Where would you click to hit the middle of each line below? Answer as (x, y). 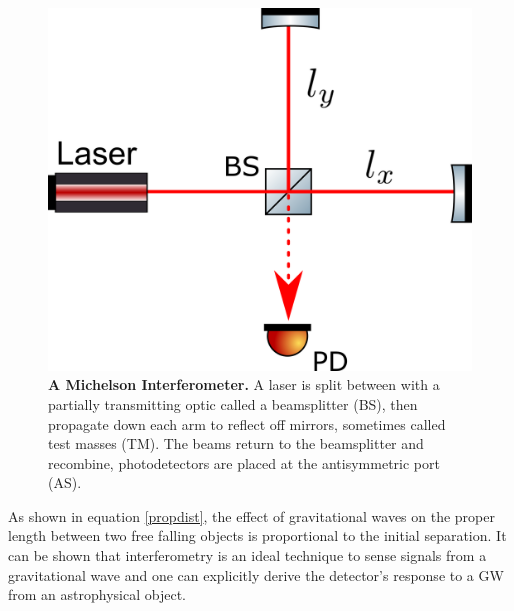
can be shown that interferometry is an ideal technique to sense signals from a (247, 555)
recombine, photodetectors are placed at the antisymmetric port (244, 462)
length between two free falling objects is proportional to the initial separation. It (257, 535)
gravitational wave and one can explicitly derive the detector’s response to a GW (256, 574)
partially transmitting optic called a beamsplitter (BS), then (233, 403)
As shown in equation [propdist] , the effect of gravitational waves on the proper (251, 515)
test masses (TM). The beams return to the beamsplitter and (236, 443)
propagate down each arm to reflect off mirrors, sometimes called (247, 423)
